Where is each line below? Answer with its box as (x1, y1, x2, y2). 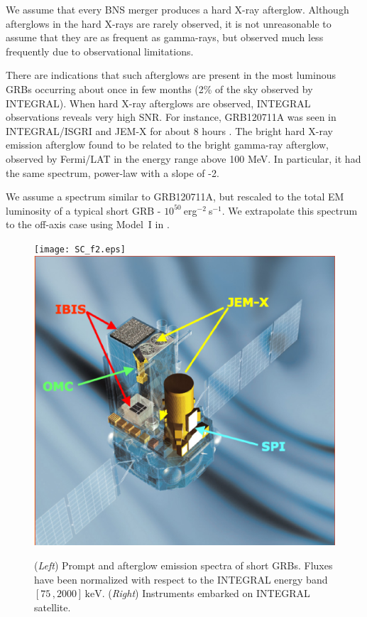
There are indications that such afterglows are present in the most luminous (6, 68, 336, 82)
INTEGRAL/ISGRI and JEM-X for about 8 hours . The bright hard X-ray (6, 123, 333, 138)
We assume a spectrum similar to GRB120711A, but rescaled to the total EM (6, 189, 344, 204)
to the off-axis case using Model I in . (6, 217, 170, 232)
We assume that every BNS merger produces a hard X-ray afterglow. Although (6, 2, 349, 16)
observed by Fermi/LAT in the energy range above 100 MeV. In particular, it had (6, 151, 361, 166)
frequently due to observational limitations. (6, 43, 194, 58)
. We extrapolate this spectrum (221, 203, 358, 218)
